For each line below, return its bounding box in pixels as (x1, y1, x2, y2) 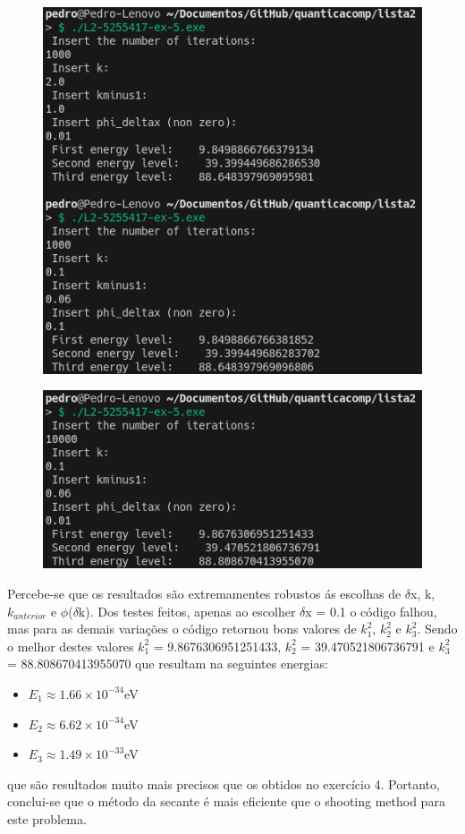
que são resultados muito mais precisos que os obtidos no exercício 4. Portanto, (7, 774, 440, 793)
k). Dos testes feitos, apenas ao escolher (78, 601, 296, 620)
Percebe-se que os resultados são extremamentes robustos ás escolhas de (7, 583, 402, 602)
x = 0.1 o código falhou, (305, 601, 437, 620)
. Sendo (417, 619, 458, 638)
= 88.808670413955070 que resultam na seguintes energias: (7, 654, 328, 673)
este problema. (7, 809, 87, 828)
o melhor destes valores (7, 636, 134, 655)
